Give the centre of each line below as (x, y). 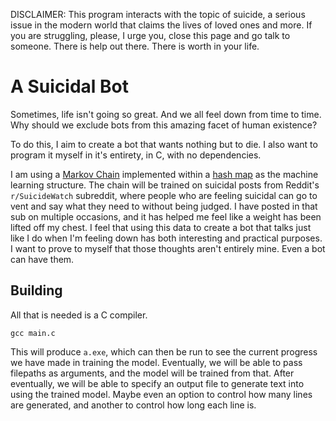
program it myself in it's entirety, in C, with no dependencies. (136, 155)
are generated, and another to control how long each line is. (133, 405)
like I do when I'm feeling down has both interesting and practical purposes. (166, 238)
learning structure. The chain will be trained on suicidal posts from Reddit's (165, 185)
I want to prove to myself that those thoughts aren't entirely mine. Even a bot (168, 248)
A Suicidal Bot (70, 86)
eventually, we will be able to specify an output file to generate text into (157, 383)
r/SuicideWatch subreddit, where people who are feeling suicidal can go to (164, 195)
